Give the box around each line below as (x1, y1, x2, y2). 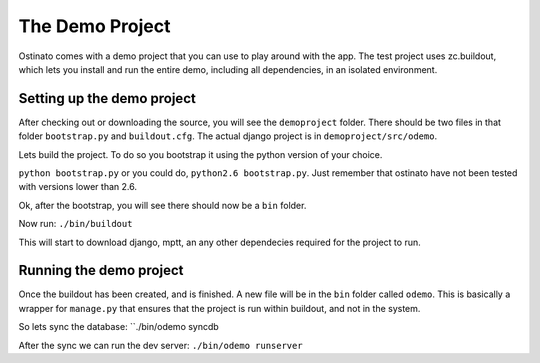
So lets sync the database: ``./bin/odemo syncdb (18, 321, 219, 333)
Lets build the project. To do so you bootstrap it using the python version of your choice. (18, 148, 383, 160)
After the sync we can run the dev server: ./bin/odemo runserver (18, 339, 304, 351)
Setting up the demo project (18, 90, 197, 107)
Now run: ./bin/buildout (18, 218, 133, 230)
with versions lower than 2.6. (18, 181, 137, 193)
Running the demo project (18, 262, 184, 279)
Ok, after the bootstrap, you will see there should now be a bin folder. (18, 199, 307, 211)
